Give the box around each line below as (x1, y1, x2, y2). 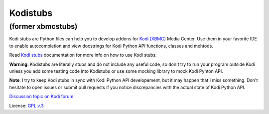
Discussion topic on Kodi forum (9, 94, 74, 100)
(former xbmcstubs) (9, 22, 78, 31)
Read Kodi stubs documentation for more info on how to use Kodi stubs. (9, 52, 157, 58)
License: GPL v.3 (9, 103, 44, 109)
